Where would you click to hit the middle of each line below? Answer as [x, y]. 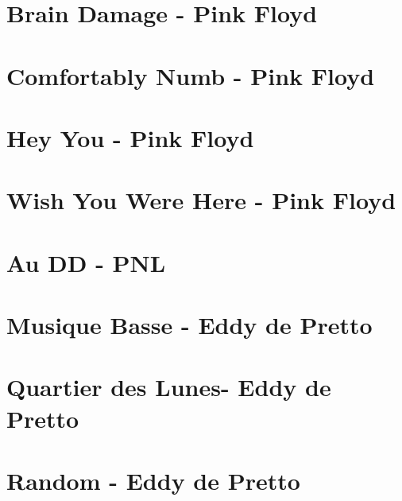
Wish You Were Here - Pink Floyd [201, 200]
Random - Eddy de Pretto [153, 480]
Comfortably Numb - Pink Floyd [191, 75]
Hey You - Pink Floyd [130, 137]
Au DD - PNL [86, 262]
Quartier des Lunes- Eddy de [169, 387]
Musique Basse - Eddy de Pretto [189, 325]
